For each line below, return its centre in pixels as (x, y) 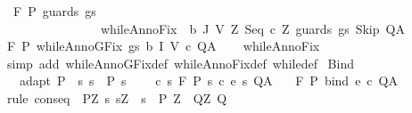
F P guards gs (54, 11)
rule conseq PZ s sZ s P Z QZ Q (117, 97)
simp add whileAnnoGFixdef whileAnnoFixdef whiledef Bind (180, 63)
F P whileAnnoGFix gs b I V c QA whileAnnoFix (163, 46)
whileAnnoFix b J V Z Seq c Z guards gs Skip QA (252, 28)
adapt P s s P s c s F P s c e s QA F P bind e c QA (208, 81)
